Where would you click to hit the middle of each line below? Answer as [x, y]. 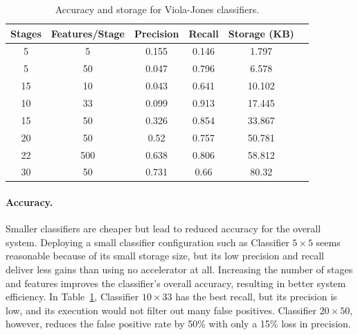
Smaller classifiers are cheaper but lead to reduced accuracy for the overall [163, 229]
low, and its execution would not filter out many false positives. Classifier [161, 310]
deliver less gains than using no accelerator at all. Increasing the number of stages [179, 269]
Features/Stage [88, 33]
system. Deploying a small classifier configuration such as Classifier [147, 242]
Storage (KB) [261, 33]
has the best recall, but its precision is [256, 297]
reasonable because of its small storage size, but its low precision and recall [165, 256]
